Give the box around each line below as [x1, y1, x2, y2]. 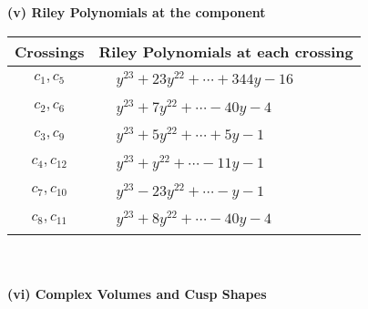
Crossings [15, 40, 85, 62]
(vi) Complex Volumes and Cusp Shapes [7, 283, 267, 303]
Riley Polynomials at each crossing [98, 40, 353, 62]
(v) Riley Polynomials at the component [7, 3, 266, 21]
